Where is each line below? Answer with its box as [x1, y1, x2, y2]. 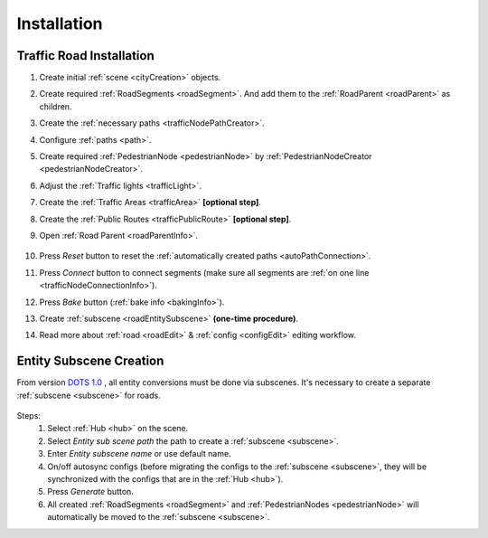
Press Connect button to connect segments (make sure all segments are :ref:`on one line [39, 267, 370, 278]
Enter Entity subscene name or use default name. [47, 448, 231, 459]
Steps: [16, 411, 41, 420]
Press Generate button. [47, 486, 135, 497]
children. [39, 100, 72, 112]
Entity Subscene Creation [16, 354, 164, 369]
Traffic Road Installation [16, 48, 155, 63]
